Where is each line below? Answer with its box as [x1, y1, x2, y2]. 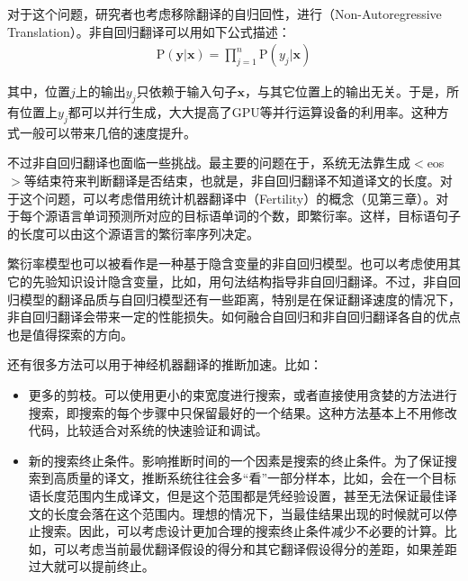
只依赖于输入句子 [136, 82, 238, 101]
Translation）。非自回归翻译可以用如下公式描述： [7, 22, 291, 41]
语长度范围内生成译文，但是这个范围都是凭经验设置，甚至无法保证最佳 [28, 486, 445, 504]
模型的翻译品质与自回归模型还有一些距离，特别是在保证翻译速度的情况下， [19, 289, 461, 308]
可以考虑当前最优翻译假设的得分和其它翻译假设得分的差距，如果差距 [53, 539, 457, 558]
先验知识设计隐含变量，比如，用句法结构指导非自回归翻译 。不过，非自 [31, 271, 448, 290]
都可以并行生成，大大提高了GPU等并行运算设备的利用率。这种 [67, 103, 436, 122]
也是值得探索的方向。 [7, 324, 133, 343]
